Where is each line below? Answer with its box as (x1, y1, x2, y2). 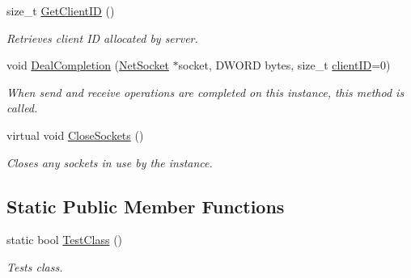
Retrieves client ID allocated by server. (6, 29, 198, 46)
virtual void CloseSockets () (6, 126, 144, 143)
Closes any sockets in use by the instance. (6, 154, 213, 171)
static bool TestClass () (6, 231, 123, 248)
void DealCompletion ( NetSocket (6, 57, 169, 74)
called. (6, 99, 38, 116)
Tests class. (6, 258, 63, 275)
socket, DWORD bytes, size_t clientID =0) (178, 57, 391, 74)
